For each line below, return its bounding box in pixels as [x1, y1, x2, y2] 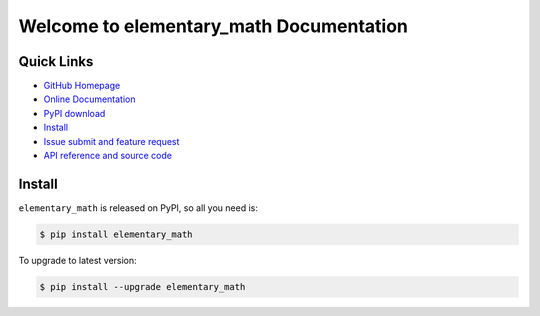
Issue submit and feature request [43, 135, 180, 147]
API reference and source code [43, 150, 172, 162]
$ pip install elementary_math [39, 228, 194, 240]
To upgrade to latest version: [18, 254, 137, 266]
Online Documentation [43, 93, 136, 105]
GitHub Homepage [43, 80, 121, 92]
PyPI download [43, 107, 106, 119]
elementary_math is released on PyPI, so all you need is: [18, 201, 259, 214]
